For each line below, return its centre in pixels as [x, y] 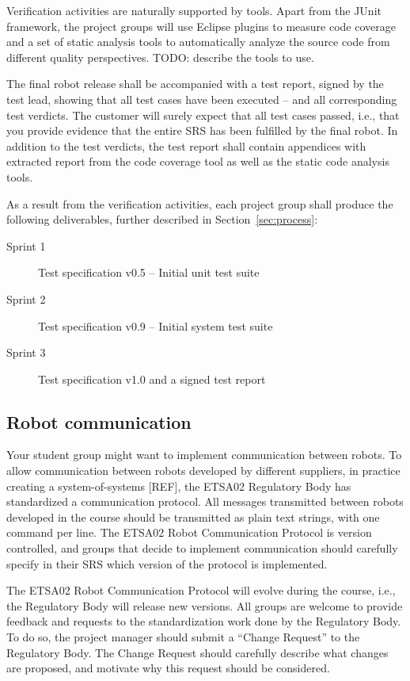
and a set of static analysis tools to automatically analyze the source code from [198, 42]
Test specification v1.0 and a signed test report [152, 379]
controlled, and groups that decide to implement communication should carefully [202, 548]
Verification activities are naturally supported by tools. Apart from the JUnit [194, 10]
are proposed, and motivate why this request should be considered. [168, 668]
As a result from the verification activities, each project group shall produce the [200, 203]
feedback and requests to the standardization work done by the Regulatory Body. [204, 621]
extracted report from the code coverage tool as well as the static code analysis [198, 161]
